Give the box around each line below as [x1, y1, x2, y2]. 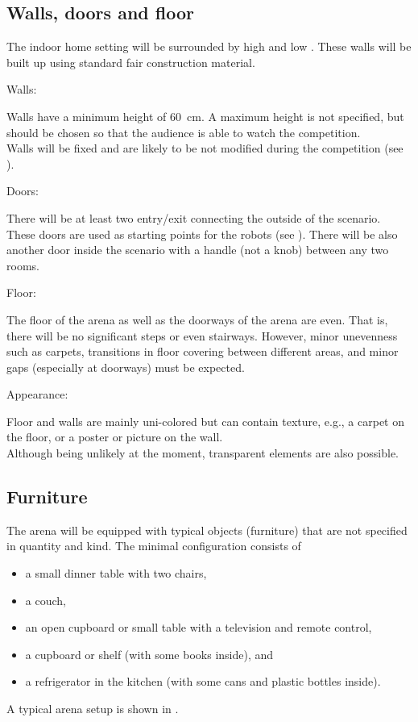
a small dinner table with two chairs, [25, 565, 207, 582]
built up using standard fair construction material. [6, 53, 255, 70]
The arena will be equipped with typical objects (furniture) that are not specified [6, 521, 408, 538]
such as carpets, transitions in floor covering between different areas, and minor [6, 343, 399, 360]
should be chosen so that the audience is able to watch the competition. [6, 123, 361, 140]
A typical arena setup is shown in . [6, 700, 179, 717]
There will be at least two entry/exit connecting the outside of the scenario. [6, 209, 381, 226]
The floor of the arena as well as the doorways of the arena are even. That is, [6, 311, 388, 328]
